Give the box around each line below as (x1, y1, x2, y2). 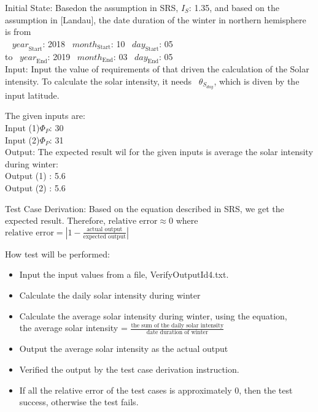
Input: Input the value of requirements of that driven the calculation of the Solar (5, 63, 309, 75)
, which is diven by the (214, 74, 300, 87)
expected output (83, 233, 126, 240)
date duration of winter (146, 329, 208, 336)
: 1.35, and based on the (188, 1, 279, 13)
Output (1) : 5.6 (5, 169, 66, 182)
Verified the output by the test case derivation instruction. (19, 363, 239, 376)
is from (5, 25, 31, 38)
